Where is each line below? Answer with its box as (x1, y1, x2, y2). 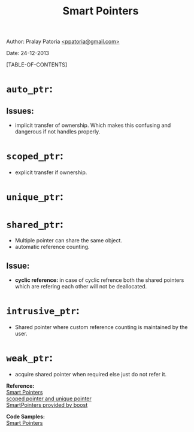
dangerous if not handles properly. (14, 128, 101, 135)
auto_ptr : (6, 82, 53, 96)
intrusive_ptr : (6, 304, 80, 318)
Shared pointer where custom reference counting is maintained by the (14, 324, 188, 330)
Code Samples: (6, 413, 45, 420)
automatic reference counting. (14, 244, 90, 251)
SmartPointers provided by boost (6, 401, 88, 408)
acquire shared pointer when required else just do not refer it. (14, 370, 167, 378)
